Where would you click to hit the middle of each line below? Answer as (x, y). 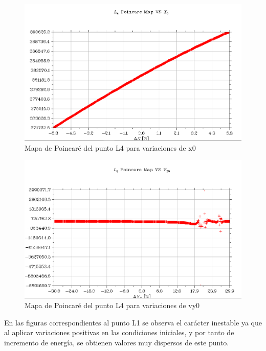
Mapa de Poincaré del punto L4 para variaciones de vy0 (112, 305)
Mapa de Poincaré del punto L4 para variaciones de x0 (110, 147)
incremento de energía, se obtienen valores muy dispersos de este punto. (117, 342)
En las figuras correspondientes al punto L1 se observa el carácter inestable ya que (133, 322)
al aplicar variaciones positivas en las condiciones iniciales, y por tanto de (119, 332)
